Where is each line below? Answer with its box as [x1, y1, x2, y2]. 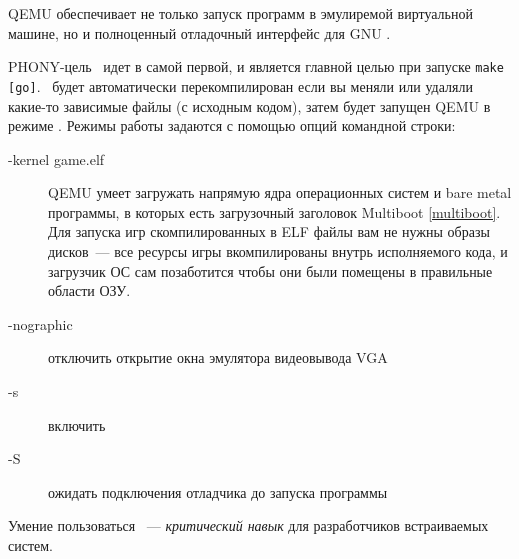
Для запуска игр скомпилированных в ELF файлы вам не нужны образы [48, 221, 490, 242]
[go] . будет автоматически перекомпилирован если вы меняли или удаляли [8, 75, 473, 96]
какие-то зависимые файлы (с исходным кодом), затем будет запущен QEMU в [8, 95, 491, 116]
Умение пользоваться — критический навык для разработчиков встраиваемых [8, 515, 489, 536]
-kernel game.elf [8, 148, 105, 169]
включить [48, 414, 106, 435]
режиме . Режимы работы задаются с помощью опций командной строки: [8, 115, 456, 136]
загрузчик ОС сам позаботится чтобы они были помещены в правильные [48, 260, 493, 281]
